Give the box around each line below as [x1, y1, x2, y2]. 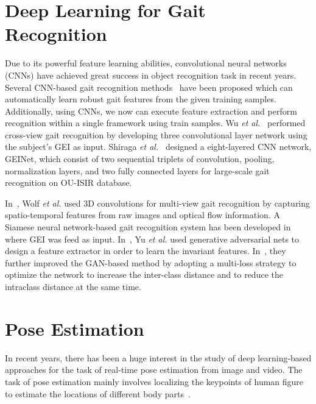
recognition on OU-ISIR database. [5, 176, 132, 189]
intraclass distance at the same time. [5, 280, 141, 292]
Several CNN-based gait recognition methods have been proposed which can [5, 80, 293, 93]
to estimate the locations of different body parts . [5, 387, 191, 400]
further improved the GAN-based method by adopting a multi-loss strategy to [5, 256, 297, 269]
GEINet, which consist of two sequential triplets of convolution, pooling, [5, 152, 275, 165]
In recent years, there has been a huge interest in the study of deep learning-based [5, 351, 312, 364]
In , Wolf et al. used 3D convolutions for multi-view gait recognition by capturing [5, 196, 311, 209]
